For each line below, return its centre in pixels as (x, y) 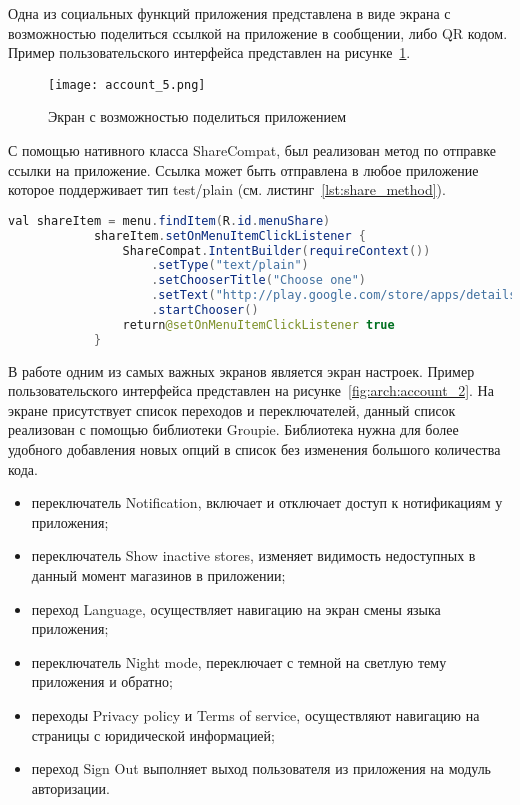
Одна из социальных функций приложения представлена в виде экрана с (229, 13)
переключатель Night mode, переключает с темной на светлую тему (239, 661)
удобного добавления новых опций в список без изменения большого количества (254, 449)
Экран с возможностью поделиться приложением (197, 116)
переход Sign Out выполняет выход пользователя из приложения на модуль (261, 768)
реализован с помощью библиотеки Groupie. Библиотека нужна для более (233, 429)
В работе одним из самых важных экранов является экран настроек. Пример (241, 370)
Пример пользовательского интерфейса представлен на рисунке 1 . (209, 52)
